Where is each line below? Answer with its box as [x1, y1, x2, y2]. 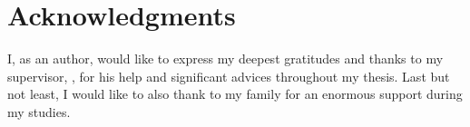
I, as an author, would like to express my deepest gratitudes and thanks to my [7, 49, 444, 68]
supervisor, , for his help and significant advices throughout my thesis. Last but [7, 66, 450, 85]
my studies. [7, 102, 71, 121]
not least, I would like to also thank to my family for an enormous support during [7, 84, 463, 103]
